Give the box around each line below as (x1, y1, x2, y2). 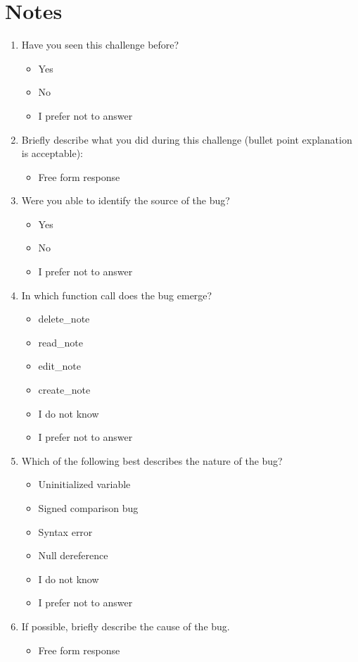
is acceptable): (21, 146, 83, 161)
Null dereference (38, 548, 108, 563)
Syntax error (38, 524, 93, 539)
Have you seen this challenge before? (21, 37, 179, 52)
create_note (38, 382, 91, 397)
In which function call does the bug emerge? (21, 287, 212, 302)
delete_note (38, 311, 90, 326)
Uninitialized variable (38, 477, 131, 492)
